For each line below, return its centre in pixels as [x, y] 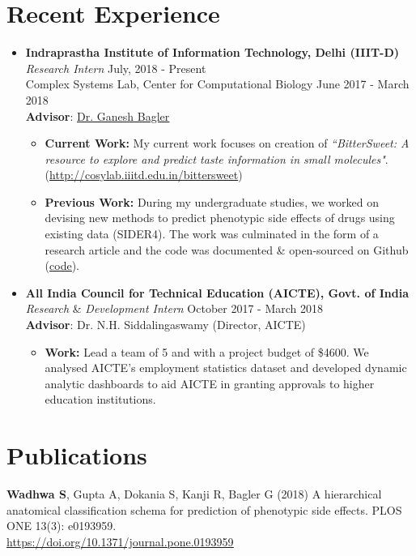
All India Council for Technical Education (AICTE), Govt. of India [217, 292]
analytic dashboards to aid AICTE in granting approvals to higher [210, 383]
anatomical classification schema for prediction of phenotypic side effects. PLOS [204, 509]
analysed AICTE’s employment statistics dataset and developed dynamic [226, 368]
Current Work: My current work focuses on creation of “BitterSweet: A [227, 143]
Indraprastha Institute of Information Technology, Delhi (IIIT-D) [212, 52]
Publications [77, 455]
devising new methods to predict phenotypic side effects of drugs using [220, 218]
